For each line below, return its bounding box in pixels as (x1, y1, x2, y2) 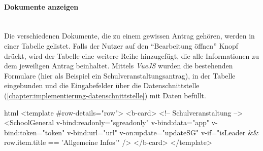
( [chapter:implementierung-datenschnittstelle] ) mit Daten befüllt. (4, 90, 206, 100)
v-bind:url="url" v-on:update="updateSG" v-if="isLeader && (67, 127, 259, 137)
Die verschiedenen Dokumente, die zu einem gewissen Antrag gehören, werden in (4, 30, 255, 41)
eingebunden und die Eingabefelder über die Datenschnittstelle (4, 80, 200, 91)
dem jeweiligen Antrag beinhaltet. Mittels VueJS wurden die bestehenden (4, 60, 233, 71)
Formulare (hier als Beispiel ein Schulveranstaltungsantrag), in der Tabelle (4, 70, 236, 81)
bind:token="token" (4, 127, 65, 137)
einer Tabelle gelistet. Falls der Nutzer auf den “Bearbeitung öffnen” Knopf (4, 40, 239, 51)
